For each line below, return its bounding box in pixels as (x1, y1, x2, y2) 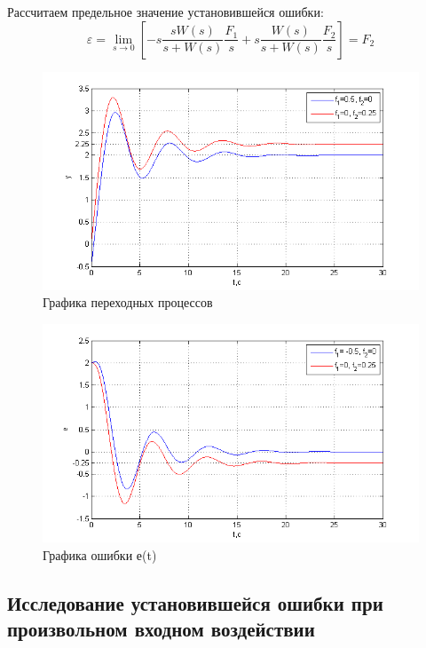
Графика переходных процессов (43, 293, 213, 312)
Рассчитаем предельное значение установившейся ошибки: (7, 3, 324, 20)
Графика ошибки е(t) (43, 545, 157, 564)
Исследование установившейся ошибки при (7, 589, 383, 616)
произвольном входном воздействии (7, 615, 315, 643)
